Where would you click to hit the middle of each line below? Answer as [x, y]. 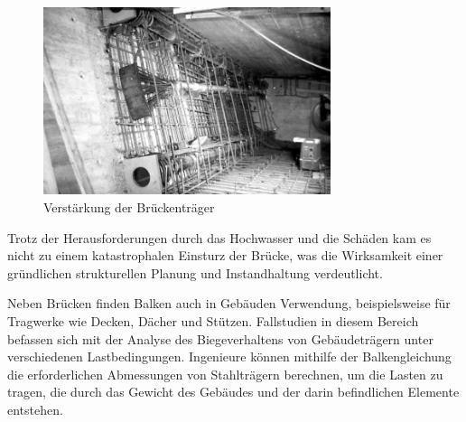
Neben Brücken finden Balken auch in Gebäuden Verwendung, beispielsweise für [229, 303]
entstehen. [35, 409]
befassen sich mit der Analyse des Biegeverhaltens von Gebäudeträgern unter [220, 338]
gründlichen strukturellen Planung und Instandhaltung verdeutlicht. [195, 272]
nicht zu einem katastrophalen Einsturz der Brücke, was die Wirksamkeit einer [225, 255]
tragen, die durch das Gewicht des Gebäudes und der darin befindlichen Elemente [233, 392]
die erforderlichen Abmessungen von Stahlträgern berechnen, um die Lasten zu [225, 374]
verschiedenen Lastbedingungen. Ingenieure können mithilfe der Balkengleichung [229, 356]
